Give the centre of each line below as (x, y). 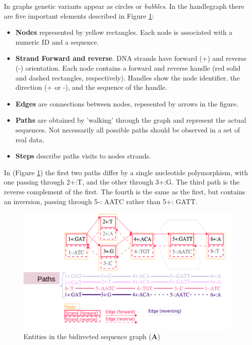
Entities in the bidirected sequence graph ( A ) (92, 336)
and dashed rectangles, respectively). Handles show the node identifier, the (127, 77)
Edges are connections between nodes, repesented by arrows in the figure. (127, 103)
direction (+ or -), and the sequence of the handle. (91, 87)
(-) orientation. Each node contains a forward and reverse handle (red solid (128, 67)
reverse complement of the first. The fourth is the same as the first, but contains (125, 191)
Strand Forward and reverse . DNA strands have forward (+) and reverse (131, 58)
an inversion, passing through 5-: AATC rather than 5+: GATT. (101, 201)
